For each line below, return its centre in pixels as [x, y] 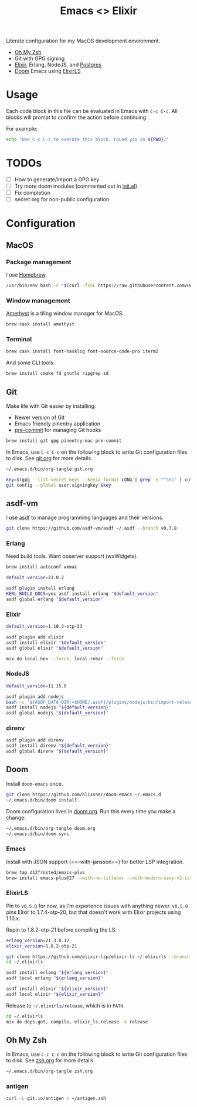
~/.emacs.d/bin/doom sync [38, 834]
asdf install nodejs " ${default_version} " [59, 707]
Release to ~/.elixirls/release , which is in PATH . [65, 1005]
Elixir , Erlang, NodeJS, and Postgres [58, 65]
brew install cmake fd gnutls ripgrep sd [57, 374]
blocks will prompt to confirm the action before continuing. [77, 117]
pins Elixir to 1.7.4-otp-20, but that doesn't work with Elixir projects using [94, 912]
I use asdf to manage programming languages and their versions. [85, 518]
